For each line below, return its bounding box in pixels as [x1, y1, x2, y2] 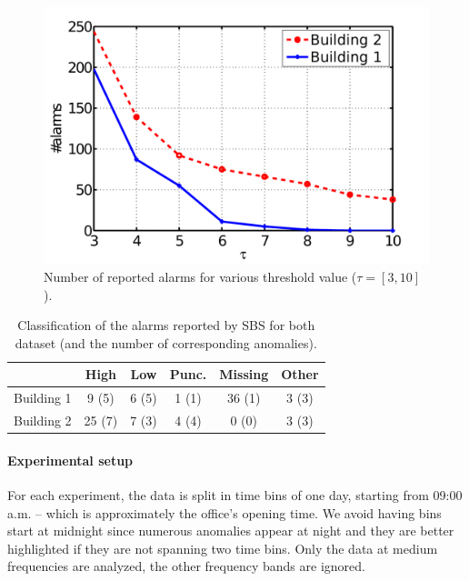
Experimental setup [7, 450, 134, 469]
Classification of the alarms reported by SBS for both [17, 316, 315, 335]
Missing [219, 365, 269, 384]
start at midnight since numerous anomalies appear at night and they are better [7, 521, 454, 540]
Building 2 [14, 411, 72, 430]
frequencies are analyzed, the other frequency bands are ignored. [7, 556, 365, 576]
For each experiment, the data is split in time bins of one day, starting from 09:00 [7, 485, 463, 504]
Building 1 [14, 388, 72, 407]
